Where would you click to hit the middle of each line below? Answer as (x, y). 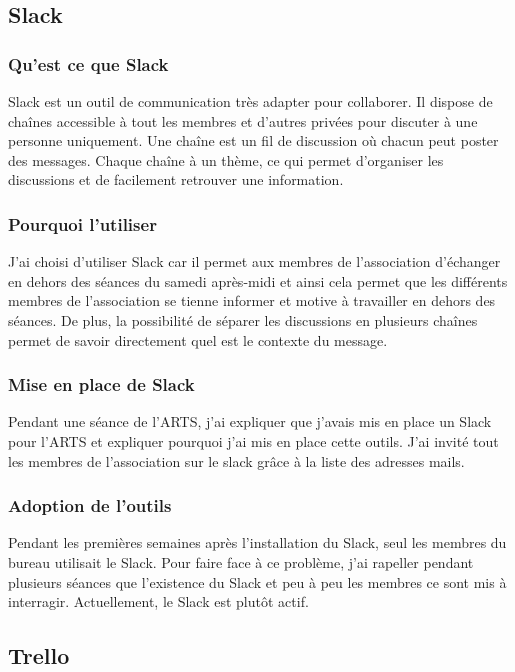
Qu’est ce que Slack (88, 63)
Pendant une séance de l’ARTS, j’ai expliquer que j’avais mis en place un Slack (250, 421)
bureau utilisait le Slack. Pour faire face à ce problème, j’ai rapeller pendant (241, 561)
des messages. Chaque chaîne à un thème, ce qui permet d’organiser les (226, 159)
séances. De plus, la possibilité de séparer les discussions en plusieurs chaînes (243, 319)
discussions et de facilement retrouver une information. (176, 179)
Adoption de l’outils (90, 505)
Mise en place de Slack (101, 384)
